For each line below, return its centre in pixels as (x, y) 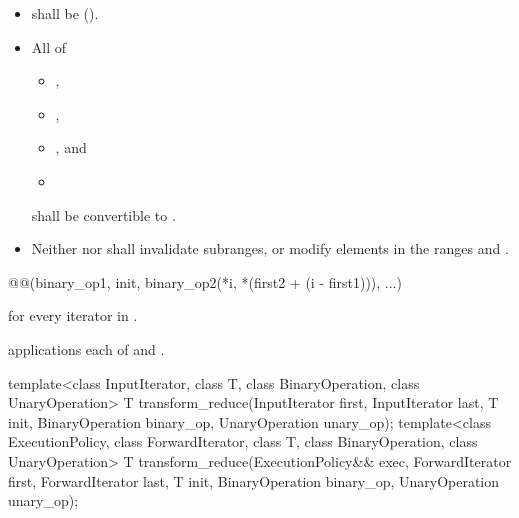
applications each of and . (86, 348)
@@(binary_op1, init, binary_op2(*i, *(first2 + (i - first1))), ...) (205, 281)
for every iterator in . (73, 315)
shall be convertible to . (103, 214)
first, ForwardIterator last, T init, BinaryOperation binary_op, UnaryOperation (254, 480)
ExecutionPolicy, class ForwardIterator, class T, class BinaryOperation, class (243, 441)
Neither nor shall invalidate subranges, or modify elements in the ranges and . (270, 248)
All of (49, 46)
